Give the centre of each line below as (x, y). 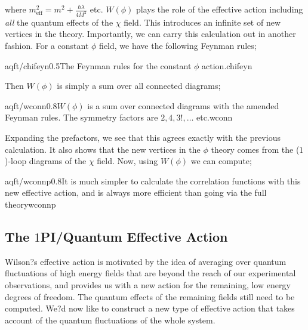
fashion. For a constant (47, 46)
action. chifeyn (227, 65)
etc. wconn (215, 117)
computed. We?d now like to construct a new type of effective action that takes (150, 308)
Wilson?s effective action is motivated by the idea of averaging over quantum (146, 261)
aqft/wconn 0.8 (31, 105)
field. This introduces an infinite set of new (202, 22)
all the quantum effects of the (59, 22)
